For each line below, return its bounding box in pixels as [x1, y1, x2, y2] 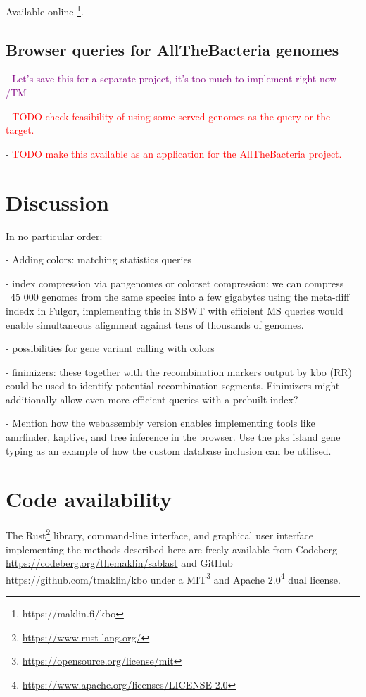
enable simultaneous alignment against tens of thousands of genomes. [6, 317, 304, 332]
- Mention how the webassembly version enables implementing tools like [6, 415, 315, 430]
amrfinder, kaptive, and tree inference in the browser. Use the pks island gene [6, 429, 341, 444]
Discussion [6, 187, 109, 216]
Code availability [6, 484, 172, 513]
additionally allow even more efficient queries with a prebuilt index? [6, 391, 298, 406]
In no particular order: [6, 228, 103, 243]
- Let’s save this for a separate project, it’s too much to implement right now [6, 71, 337, 86]
